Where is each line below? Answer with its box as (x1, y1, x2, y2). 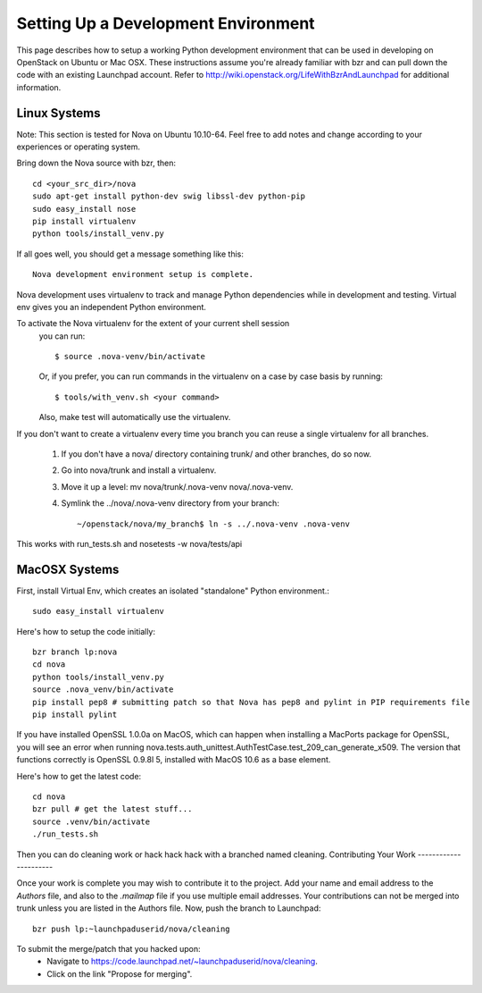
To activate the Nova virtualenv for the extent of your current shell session (16, 318, 290, 329)
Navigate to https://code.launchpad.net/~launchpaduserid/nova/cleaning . (46, 956, 319, 967)
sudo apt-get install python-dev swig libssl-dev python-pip (32, 191, 305, 201)
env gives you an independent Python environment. (16, 301, 207, 312)
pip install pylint (32, 710, 118, 720)
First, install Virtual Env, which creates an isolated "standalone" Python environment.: (16, 585, 330, 596)
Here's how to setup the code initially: (16, 626, 156, 636)
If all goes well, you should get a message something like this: (16, 248, 245, 259)
